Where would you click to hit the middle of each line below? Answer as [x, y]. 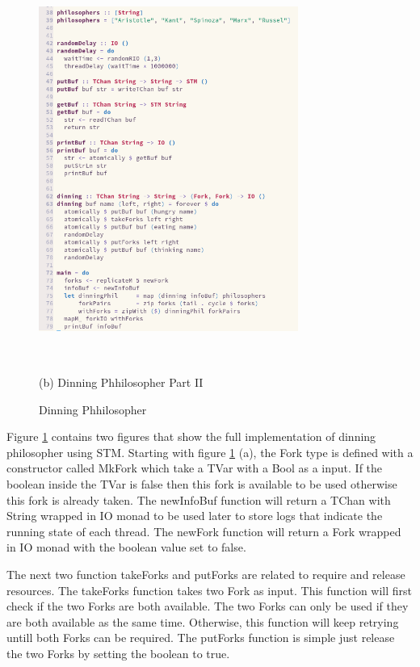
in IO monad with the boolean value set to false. [126, 547]
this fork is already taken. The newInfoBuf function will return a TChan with [199, 499]
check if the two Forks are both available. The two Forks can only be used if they [208, 606]
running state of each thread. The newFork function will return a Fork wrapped [204, 531]
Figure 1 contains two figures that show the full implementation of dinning [191, 436]
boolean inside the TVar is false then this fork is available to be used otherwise [202, 484]
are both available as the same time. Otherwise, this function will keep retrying [203, 621]
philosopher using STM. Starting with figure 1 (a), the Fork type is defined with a [210, 452]
